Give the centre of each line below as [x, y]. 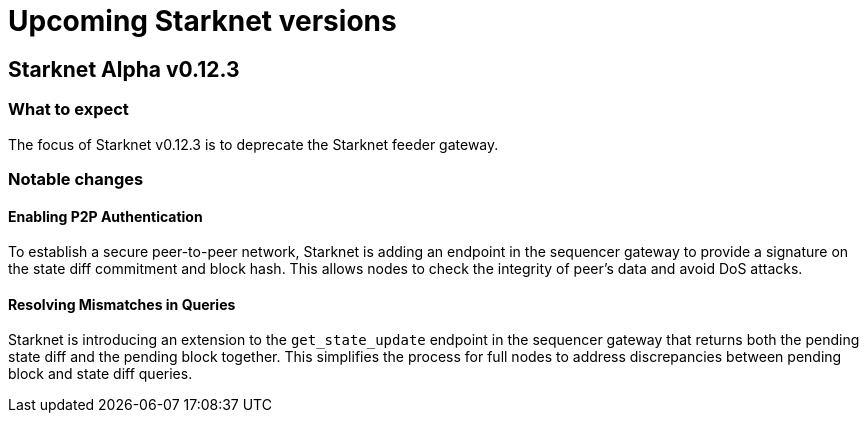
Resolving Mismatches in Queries [122, 304]
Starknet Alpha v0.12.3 [124, 69]
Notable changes [76, 178]
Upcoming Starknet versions [202, 21]
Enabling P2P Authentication [105, 216]
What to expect [68, 109]
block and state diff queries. [100, 374]
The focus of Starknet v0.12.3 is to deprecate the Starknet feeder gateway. [253, 144]
